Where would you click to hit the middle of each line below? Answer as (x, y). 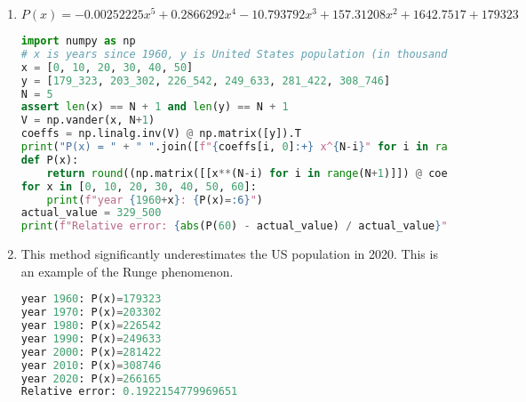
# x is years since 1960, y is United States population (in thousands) (240, 54)
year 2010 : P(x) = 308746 (91, 365)
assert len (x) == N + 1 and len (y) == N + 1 (155, 107)
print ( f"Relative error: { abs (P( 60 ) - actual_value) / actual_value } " (234, 226)
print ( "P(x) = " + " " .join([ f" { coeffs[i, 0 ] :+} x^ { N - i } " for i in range (244, 147)
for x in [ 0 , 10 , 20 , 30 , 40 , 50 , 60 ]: (139, 186)
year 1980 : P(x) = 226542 (91, 326)
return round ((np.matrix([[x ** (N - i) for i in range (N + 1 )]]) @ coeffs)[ (263, 173)
